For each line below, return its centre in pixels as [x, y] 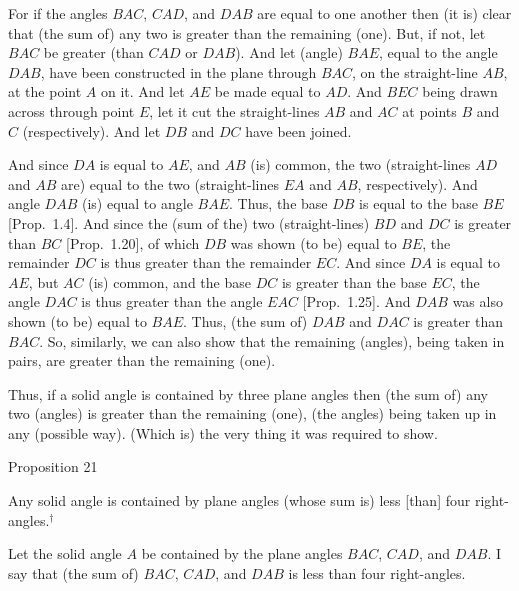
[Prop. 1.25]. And [356, 301]
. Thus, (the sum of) [245, 320]
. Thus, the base [278, 203]
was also [477, 301]
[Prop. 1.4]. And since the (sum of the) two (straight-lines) [189, 222]
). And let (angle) [289, 52]
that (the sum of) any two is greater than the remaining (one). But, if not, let [247, 32]
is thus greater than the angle [172, 301]
